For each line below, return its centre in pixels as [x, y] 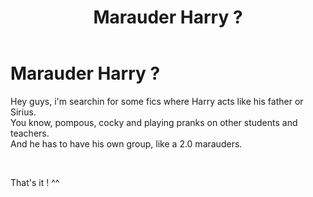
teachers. [30, 133]
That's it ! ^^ [35, 182]
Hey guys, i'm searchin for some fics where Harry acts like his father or [157, 101]
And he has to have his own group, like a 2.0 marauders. [126, 143]
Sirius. [23, 112]
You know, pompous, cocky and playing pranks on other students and [154, 122]
